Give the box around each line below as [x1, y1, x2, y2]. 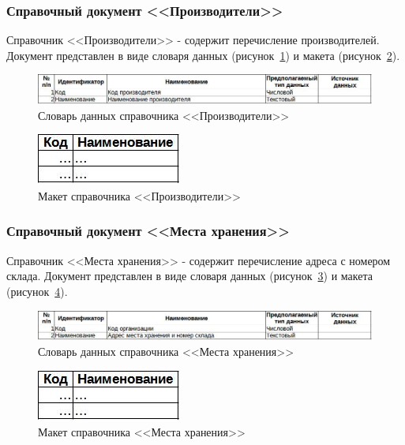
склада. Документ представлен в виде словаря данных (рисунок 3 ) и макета [6, 267, 373, 284]
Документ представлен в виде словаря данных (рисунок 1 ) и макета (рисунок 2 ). [6, 47, 400, 63]
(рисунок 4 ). [6, 282, 68, 299]
